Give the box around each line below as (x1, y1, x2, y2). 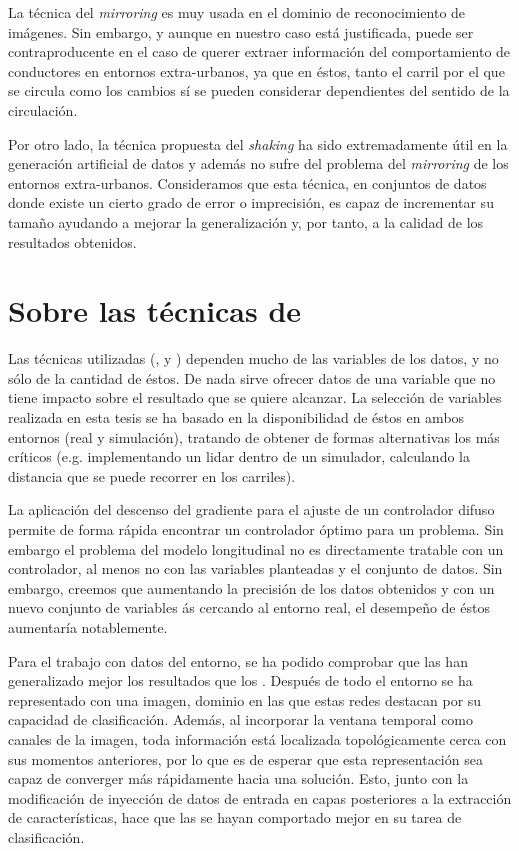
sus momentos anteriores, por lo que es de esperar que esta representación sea (8, 748, 483, 769)
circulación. (8, 99, 78, 120)
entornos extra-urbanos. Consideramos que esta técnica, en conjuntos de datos (8, 172, 487, 193)
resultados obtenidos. (8, 231, 137, 252)
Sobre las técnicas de (8, 290, 302, 331)
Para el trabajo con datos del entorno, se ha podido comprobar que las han (8, 650, 468, 671)
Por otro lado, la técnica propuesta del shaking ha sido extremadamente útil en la (8, 133, 508, 154)
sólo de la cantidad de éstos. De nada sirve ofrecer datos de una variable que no (8, 367, 496, 388)
